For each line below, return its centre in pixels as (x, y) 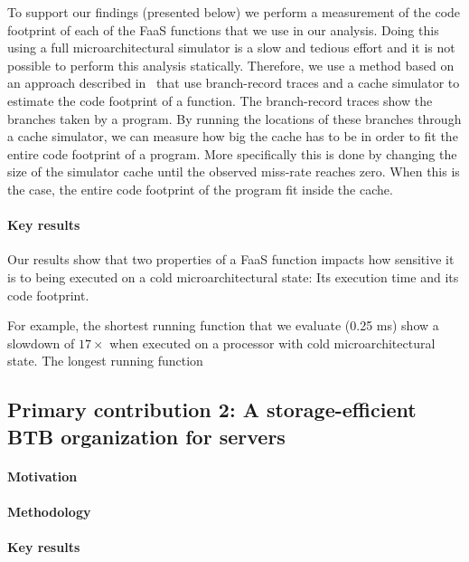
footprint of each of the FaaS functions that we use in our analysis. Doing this (223, 29)
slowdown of (41, 343)
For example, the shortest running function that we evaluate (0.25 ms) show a (223, 325)
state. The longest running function (105, 361)
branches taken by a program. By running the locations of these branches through (234, 118)
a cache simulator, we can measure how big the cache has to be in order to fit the (233, 136)
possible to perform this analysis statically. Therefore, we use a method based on (231, 65)
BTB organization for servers (146, 436)
